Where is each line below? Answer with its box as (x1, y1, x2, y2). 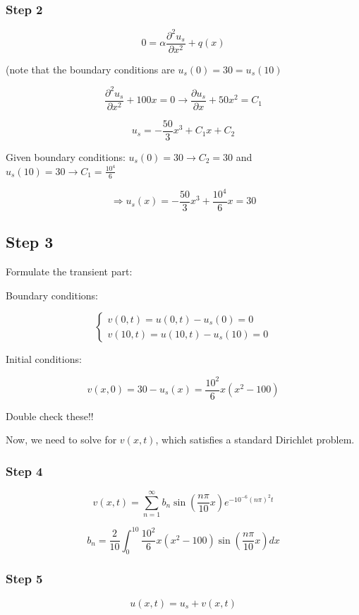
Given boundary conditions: (6, 150, 126, 164)
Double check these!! (6, 408, 94, 423)
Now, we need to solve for (6, 432, 117, 447)
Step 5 (6, 570, 43, 587)
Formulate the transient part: (6, 264, 133, 279)
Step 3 (6, 231, 54, 253)
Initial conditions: (6, 352, 82, 366)
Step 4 (6, 462, 43, 479)
